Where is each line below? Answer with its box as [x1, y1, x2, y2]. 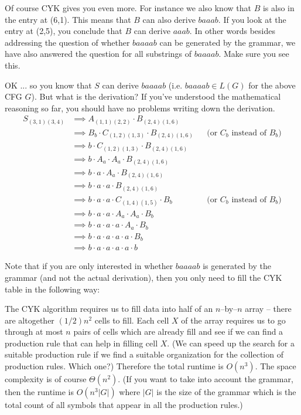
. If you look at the [218, 13, 286, 25]
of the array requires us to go [181, 314, 286, 326]
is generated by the [203, 260, 271, 272]
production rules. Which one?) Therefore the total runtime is [5, 360, 224, 372]
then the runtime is [5, 386, 74, 398]
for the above [248, 79, 296, 91]
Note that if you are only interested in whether [5, 260, 173, 272]
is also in [262, 2, 295, 13]
